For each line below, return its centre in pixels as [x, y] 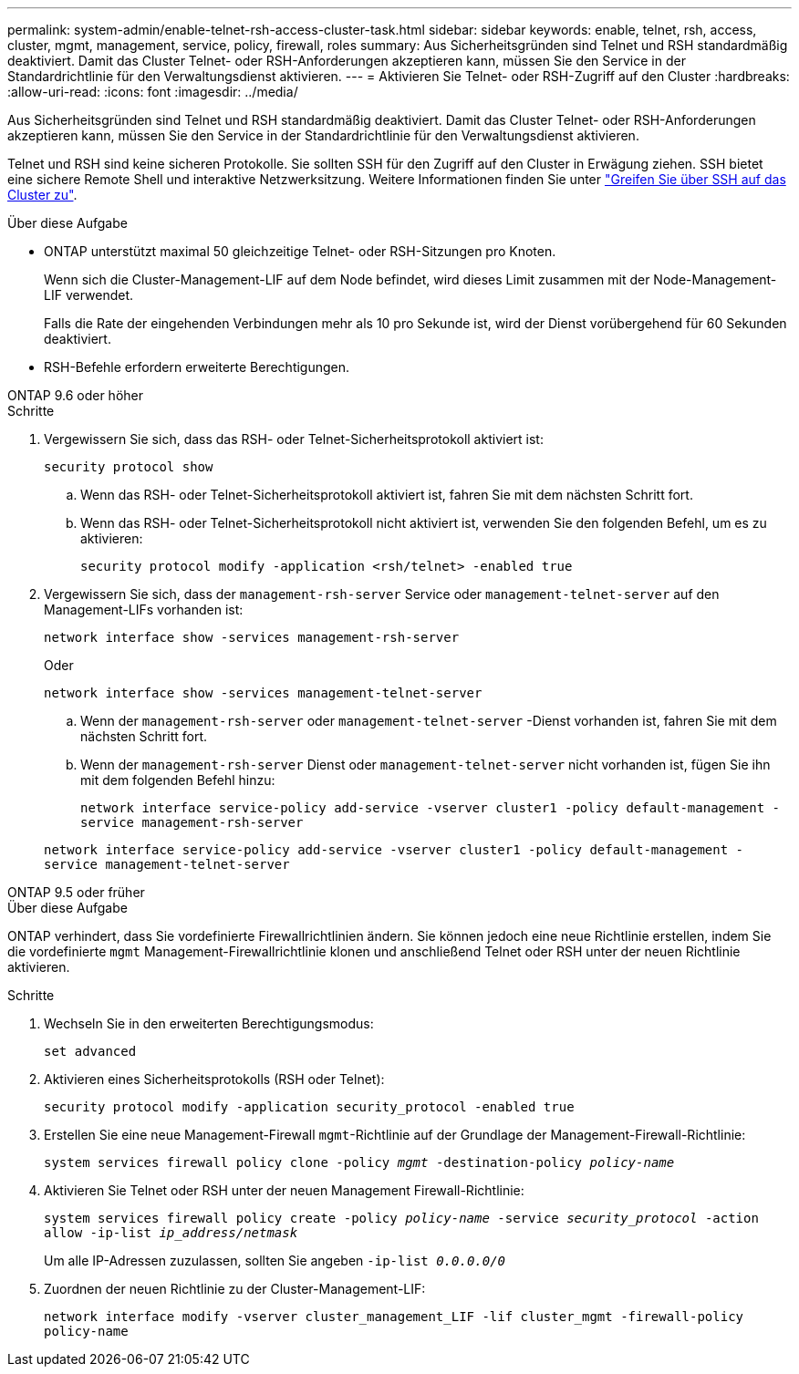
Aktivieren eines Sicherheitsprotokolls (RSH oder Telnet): [214, 1079]
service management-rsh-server [192, 822]
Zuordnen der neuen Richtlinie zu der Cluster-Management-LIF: [235, 1289]
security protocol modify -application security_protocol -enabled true [309, 1107]
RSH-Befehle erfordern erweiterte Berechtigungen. [197, 367]
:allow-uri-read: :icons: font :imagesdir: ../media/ [153, 92]
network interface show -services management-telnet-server [263, 693]
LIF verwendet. [89, 295]
